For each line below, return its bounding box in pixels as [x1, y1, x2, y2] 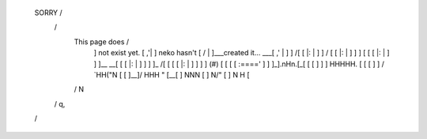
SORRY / [34, 8, 62, 17]
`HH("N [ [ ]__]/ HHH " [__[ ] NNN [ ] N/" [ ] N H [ [93, 69, 250, 79]
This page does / [74, 36, 130, 47]
